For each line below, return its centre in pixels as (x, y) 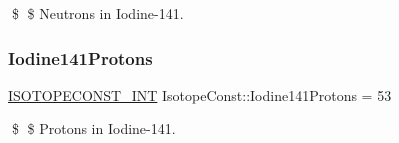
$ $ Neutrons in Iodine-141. (97, 13)
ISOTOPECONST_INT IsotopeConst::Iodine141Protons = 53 (200, 94)
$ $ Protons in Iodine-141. (93, 128)
